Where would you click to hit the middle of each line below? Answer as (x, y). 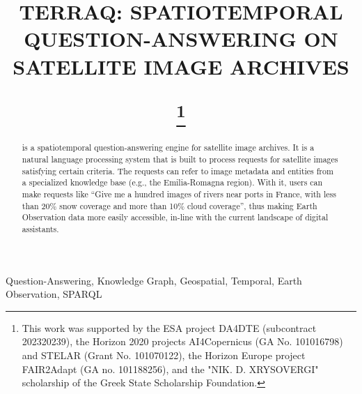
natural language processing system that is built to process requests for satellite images (180, 159)
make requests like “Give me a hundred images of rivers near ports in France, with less (179, 194)
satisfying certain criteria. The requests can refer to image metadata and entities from (178, 171)
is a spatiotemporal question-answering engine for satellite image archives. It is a (168, 147)
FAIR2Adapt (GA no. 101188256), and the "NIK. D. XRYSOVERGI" (170, 369)
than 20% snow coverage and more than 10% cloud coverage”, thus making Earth (170, 205)
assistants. (40, 229)
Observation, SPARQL (54, 294)
